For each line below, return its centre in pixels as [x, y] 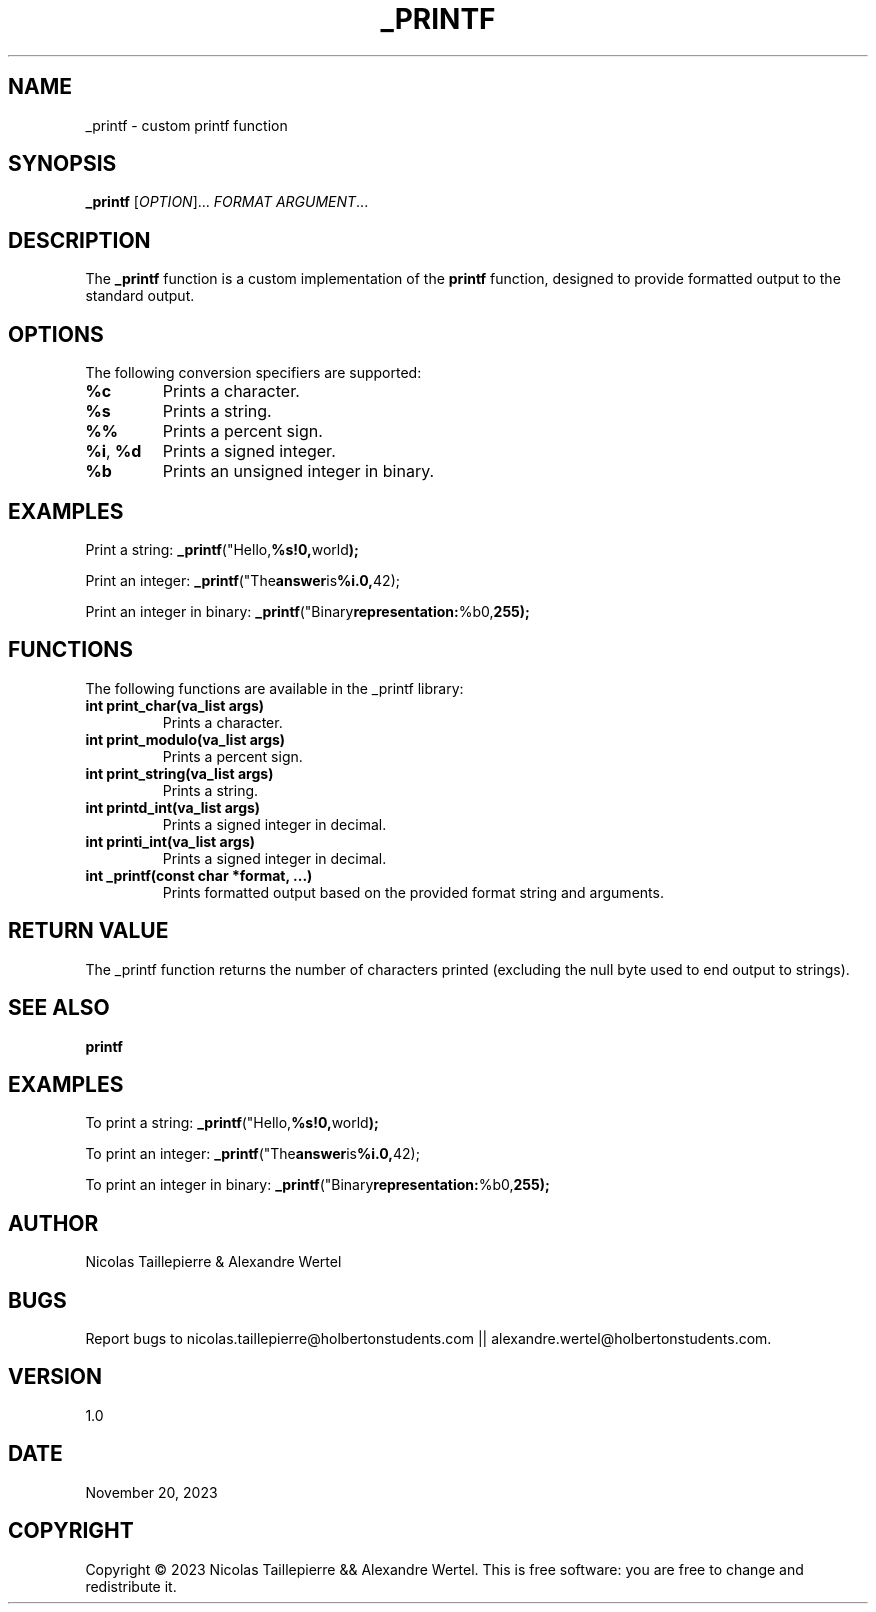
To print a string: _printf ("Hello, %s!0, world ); [232, 1123]
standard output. [140, 296]
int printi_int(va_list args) [170, 841]
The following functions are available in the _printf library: [274, 688]
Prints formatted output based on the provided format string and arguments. [413, 892]
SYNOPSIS [62, 164]
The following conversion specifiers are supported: [253, 373]
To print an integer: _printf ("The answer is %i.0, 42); [252, 1154]
